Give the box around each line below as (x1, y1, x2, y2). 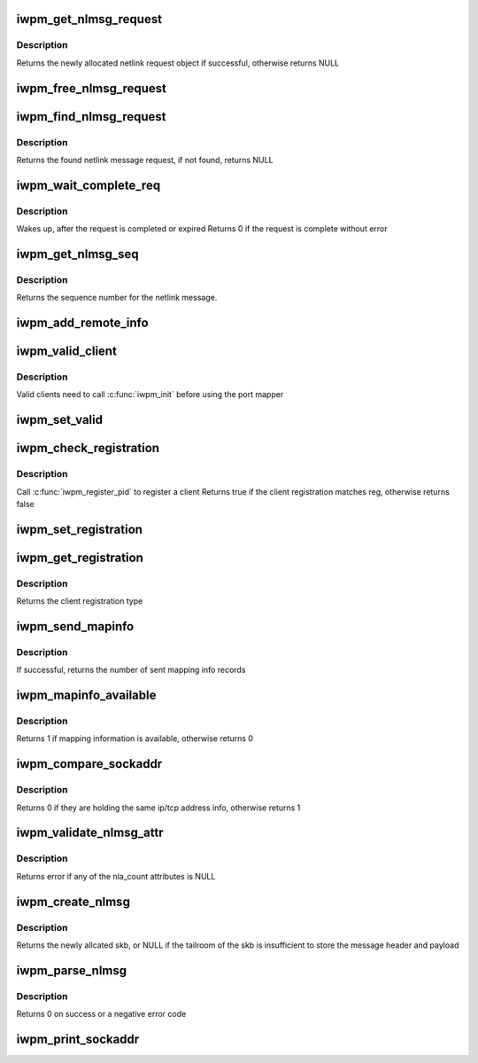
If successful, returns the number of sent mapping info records (16, 665, 246, 676)
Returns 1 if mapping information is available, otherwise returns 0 (16, 733, 254, 744)
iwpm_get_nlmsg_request (16, 12, 163, 27)
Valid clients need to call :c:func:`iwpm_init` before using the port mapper (16, 389, 284, 400)
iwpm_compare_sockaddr (16, 756, 163, 771)
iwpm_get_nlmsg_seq (16, 246, 139, 262)
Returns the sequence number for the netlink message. (16, 293, 218, 303)
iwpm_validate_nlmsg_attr (16, 825, 164, 840)
